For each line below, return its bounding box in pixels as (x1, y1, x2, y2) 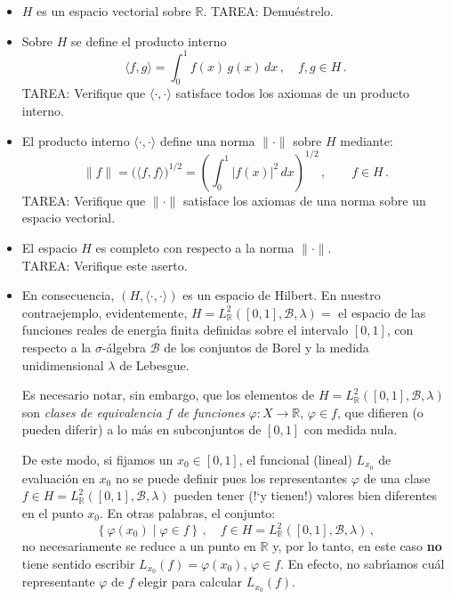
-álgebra (101, 337, 146, 356)
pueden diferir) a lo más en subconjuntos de (21, 420, 262, 439)
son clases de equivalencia (21, 402, 162, 421)
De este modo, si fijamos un (21, 449, 174, 468)
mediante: (340, 131, 393, 150)
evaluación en (21, 468, 95, 487)
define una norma (159, 131, 255, 150)
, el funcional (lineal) (238, 449, 352, 468)
